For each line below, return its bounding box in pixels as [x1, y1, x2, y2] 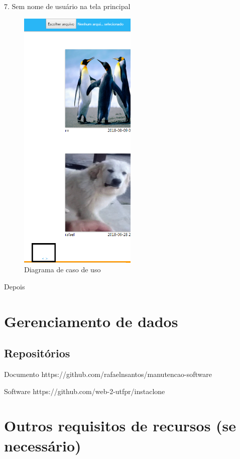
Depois [4, 281, 25, 291]
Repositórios [4, 345, 70, 361]
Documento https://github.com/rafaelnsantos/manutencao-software [4, 368, 212, 379]
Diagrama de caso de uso [24, 264, 101, 275]
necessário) [4, 435, 81, 455]
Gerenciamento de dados [4, 311, 178, 331]
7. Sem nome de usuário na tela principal [4, 1, 131, 11]
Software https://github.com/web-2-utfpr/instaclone [4, 386, 165, 396]
